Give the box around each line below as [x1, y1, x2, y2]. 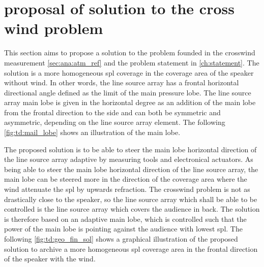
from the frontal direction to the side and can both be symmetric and [4, 107, 221, 117]
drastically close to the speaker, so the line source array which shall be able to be [4, 193, 257, 204]
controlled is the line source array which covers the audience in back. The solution [4, 204, 260, 214]
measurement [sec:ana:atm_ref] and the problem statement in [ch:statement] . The [4, 57, 259, 68]
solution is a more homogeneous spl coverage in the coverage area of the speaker [4, 67, 254, 78]
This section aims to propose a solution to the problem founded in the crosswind [4, 47, 255, 58]
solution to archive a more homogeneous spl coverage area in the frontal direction [4, 243, 258, 254]
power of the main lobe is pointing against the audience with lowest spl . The [4, 223, 243, 234]
